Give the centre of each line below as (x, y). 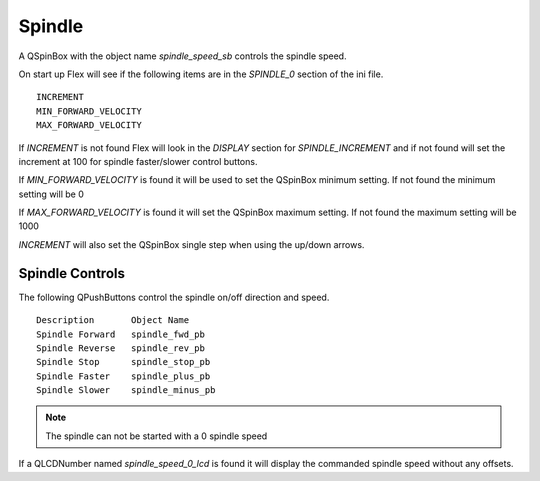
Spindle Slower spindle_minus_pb (126, 390)
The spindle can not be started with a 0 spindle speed (156, 436)
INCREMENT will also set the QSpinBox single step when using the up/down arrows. (191, 244)
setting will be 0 (51, 194)
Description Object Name (113, 320)
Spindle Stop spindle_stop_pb (123, 362)
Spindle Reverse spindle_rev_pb (120, 348)
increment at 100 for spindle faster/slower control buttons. (138, 161)
